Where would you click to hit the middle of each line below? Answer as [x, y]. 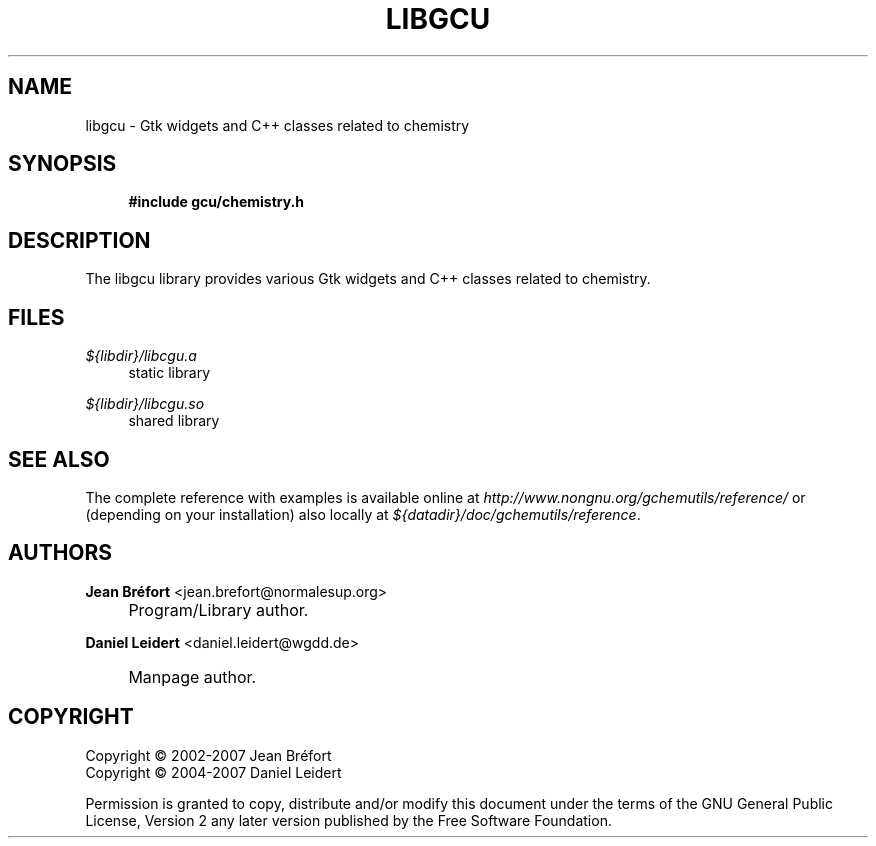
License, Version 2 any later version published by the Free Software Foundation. [348, 820]
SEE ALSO [59, 459]
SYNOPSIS [62, 164]
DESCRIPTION [79, 240]
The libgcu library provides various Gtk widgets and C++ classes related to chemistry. [368, 279]
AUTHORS [60, 553]
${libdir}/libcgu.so [145, 404]
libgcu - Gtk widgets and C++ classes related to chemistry [277, 125]
